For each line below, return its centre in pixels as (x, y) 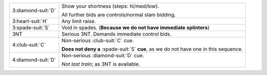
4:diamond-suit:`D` (34, 60)
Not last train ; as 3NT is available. (101, 64)
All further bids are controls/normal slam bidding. (119, 15)
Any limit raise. (79, 21)
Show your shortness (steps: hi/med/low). (110, 6)
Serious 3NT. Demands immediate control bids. (116, 34)
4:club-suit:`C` (29, 45)
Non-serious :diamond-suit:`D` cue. (103, 55)
